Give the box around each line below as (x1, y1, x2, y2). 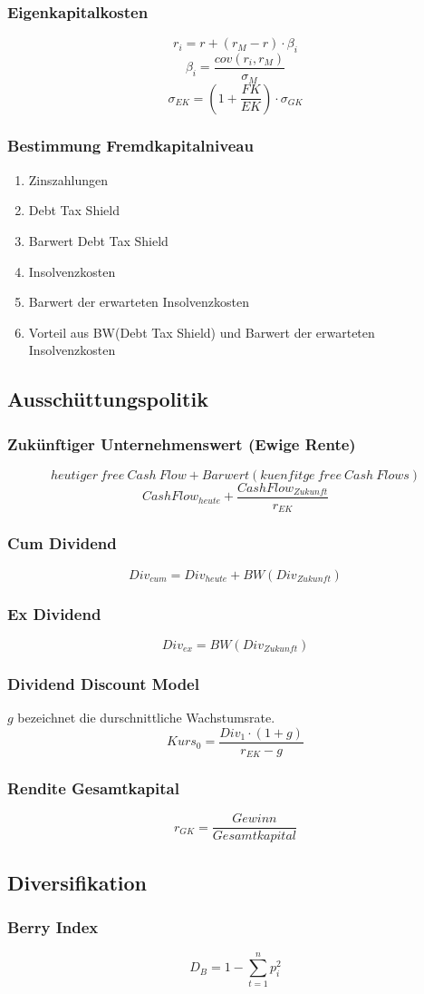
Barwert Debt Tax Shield (28, 231, 169, 250)
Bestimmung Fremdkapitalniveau (7, 134, 254, 157)
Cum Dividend (7, 532, 117, 555)
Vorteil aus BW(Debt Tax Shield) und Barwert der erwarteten (28, 322, 375, 341)
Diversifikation (7, 868, 148, 896)
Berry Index (7, 916, 99, 939)
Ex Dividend (7, 602, 101, 625)
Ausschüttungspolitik (7, 385, 208, 413)
